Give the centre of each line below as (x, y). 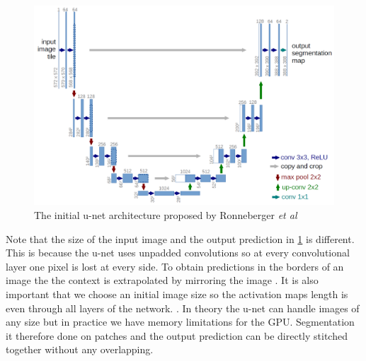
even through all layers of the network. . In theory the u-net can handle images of (183, 308)
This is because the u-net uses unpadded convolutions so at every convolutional (178, 253)
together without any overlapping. (80, 349)
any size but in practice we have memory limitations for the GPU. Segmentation (180, 322)
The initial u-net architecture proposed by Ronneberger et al (166, 214)
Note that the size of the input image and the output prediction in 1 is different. (180, 238)
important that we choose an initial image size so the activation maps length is (177, 294)
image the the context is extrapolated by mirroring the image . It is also (162, 280)
